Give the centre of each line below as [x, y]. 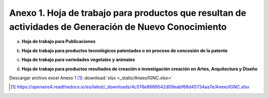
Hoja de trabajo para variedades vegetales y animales [78, 60]
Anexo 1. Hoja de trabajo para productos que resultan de [128, 13]
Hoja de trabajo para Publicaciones [59, 42]
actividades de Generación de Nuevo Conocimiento [118, 27]
